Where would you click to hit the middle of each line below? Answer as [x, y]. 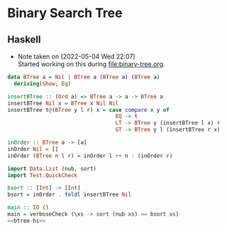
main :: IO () [28, 208]
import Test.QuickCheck [43, 175]
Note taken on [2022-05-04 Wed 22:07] [76, 56]
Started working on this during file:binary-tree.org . [91, 64]
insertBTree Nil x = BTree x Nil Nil [63, 103]
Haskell [24, 40]
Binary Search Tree [65, 13]
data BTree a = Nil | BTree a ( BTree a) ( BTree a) [84, 77]
